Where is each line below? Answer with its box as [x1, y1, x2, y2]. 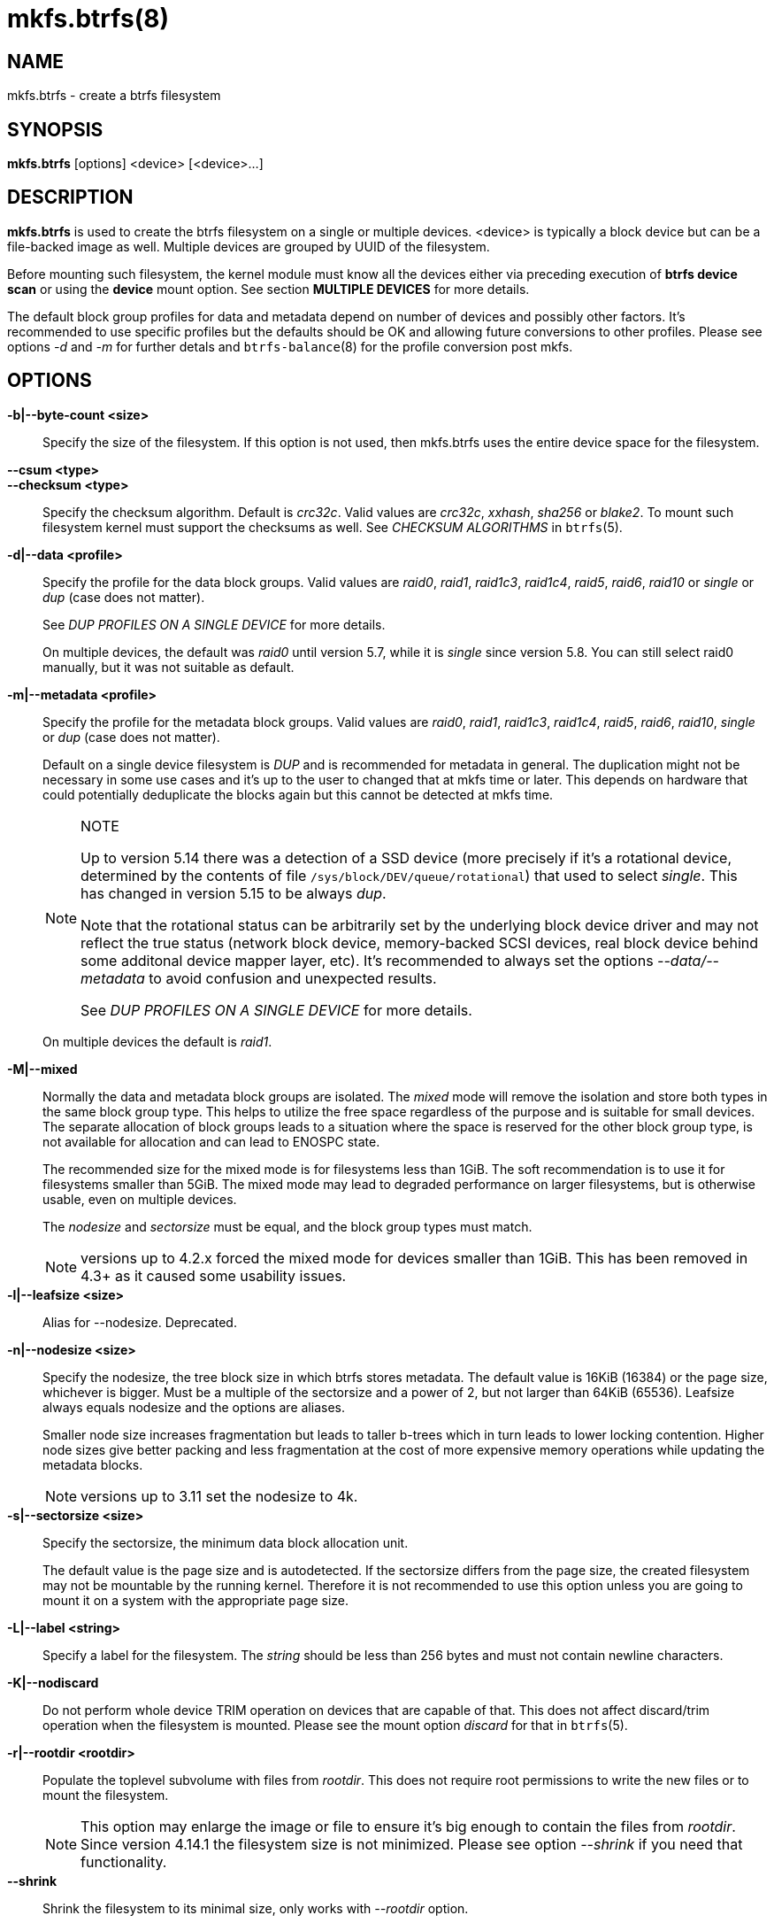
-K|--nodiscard [7, 1674, 99, 1690]
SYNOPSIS [7, 118, 103, 141]
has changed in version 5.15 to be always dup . [80, 884, 387, 902]
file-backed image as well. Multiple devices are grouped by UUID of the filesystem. [7, 238, 490, 254]
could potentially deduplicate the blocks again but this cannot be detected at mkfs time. [42, 786, 554, 802]
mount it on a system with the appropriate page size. [42, 1592, 349, 1608]
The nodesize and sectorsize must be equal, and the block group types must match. [42, 1218, 533, 1234]
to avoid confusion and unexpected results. [149, 969, 437, 987]
